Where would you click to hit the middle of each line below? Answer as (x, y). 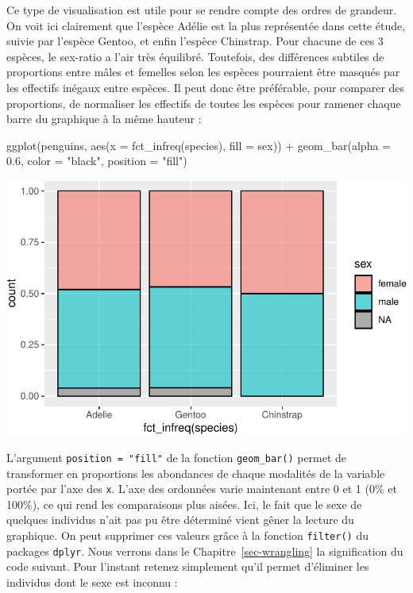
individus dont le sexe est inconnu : (92, 581)
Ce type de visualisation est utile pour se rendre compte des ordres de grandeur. (202, 10)
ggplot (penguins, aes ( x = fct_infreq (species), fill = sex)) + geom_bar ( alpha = (199, 145)
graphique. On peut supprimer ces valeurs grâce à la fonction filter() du (187, 535)
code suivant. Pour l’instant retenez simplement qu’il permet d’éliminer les (188, 566)
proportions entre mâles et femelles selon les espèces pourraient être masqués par (203, 72)
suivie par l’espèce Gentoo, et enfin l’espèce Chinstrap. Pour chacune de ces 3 (195, 41)
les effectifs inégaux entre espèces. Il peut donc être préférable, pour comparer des (206, 87)
